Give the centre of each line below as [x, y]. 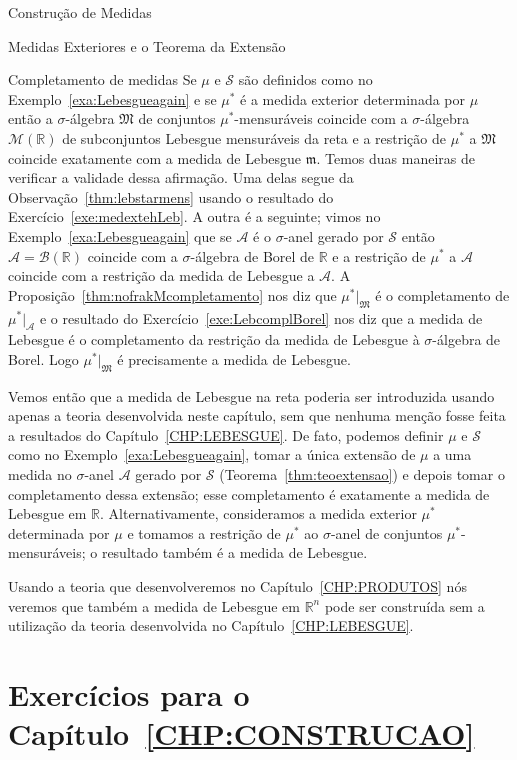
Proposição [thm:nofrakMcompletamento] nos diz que [172, 294]
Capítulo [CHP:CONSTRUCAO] [241, 733]
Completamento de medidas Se [102, 79]
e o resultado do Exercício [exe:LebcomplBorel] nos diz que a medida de [261, 317]
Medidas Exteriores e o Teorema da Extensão [147, 45]
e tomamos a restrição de [204, 532]
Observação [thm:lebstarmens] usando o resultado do [171, 196]
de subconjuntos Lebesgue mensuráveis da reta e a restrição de [254, 137]
